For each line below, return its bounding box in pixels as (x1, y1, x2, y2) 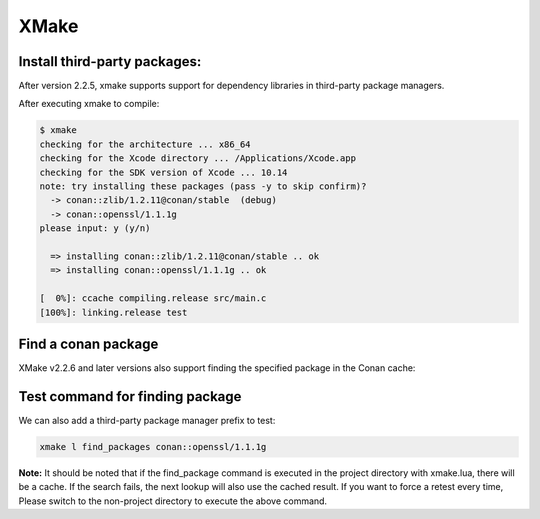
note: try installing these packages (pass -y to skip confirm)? (39, 181, 367, 192)
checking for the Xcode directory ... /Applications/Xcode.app (39, 153, 357, 164)
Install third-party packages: (18, 53, 202, 70)
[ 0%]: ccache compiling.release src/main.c (39, 293, 267, 304)
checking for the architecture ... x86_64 (39, 138, 251, 150)
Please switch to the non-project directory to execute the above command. (18, 495, 328, 507)
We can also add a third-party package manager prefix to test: (18, 414, 276, 426)
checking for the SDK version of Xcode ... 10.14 (39, 166, 288, 178)
